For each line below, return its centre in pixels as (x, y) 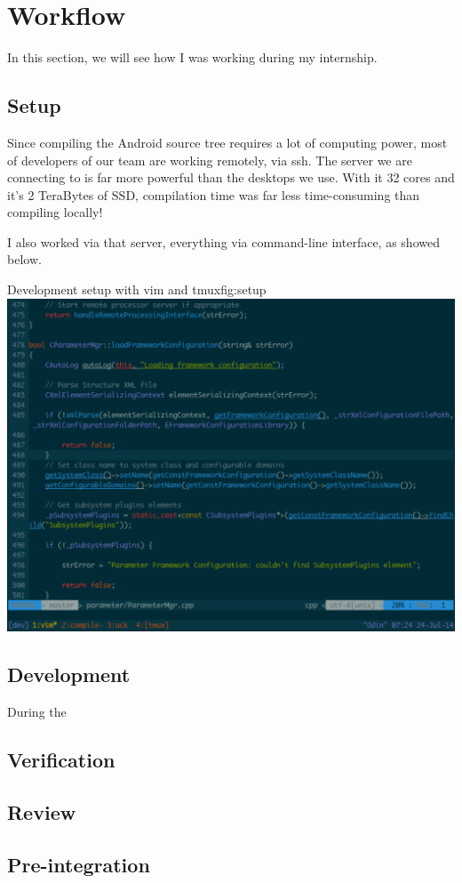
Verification (61, 759)
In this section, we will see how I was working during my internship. (192, 57)
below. (24, 259)
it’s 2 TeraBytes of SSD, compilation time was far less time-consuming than (214, 194)
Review (42, 811)
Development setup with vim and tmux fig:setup (137, 289)
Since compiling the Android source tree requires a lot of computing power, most (227, 142)
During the (37, 712)
